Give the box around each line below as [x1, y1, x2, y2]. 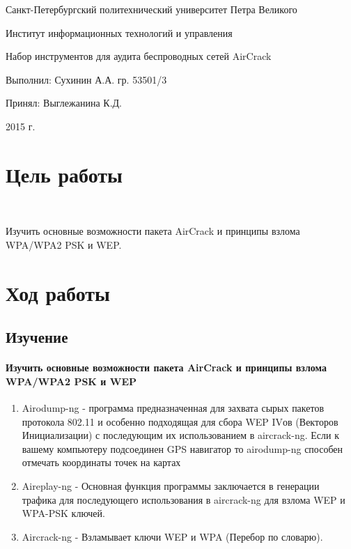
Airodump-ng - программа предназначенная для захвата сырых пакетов [22, 401, 325, 415]
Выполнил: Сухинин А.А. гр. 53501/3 [6, 72, 167, 86]
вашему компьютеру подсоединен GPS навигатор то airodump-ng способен [22, 441, 343, 456]
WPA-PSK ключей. [22, 506, 105, 520]
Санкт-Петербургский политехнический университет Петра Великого [6, 2, 297, 16]
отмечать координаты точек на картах [22, 455, 181, 470]
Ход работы [6, 278, 110, 307]
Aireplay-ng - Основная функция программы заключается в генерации [22, 478, 320, 493]
